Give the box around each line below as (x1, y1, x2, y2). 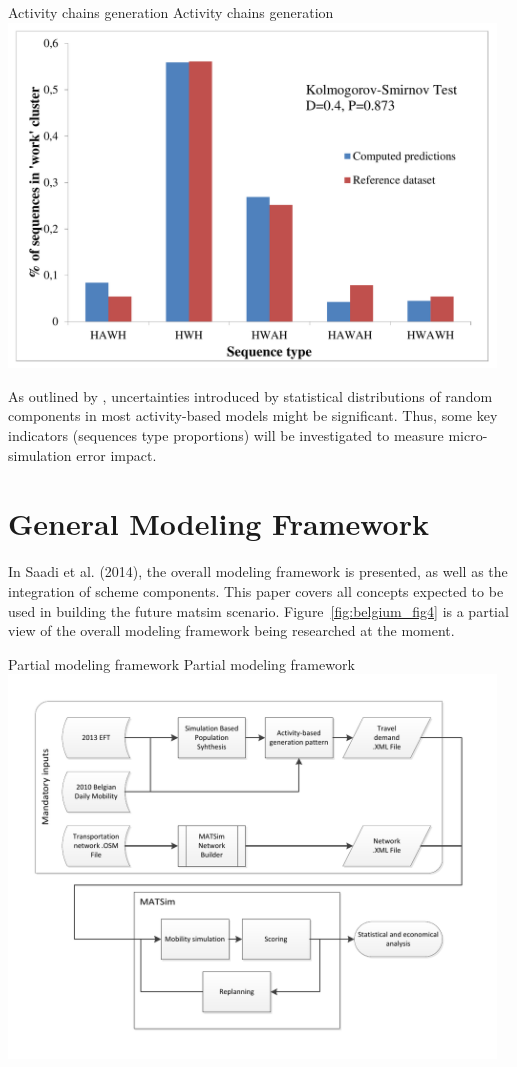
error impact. (76, 444, 157, 465)
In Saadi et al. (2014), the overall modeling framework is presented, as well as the (8, 561, 508, 582)
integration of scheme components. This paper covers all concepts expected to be (8, 580, 504, 601)
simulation (8, 444, 72, 465)
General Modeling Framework (8, 503, 429, 544)
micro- (448, 425, 488, 446)
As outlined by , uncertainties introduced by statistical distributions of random (8, 385, 493, 406)
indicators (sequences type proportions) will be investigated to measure (8, 425, 444, 446)
